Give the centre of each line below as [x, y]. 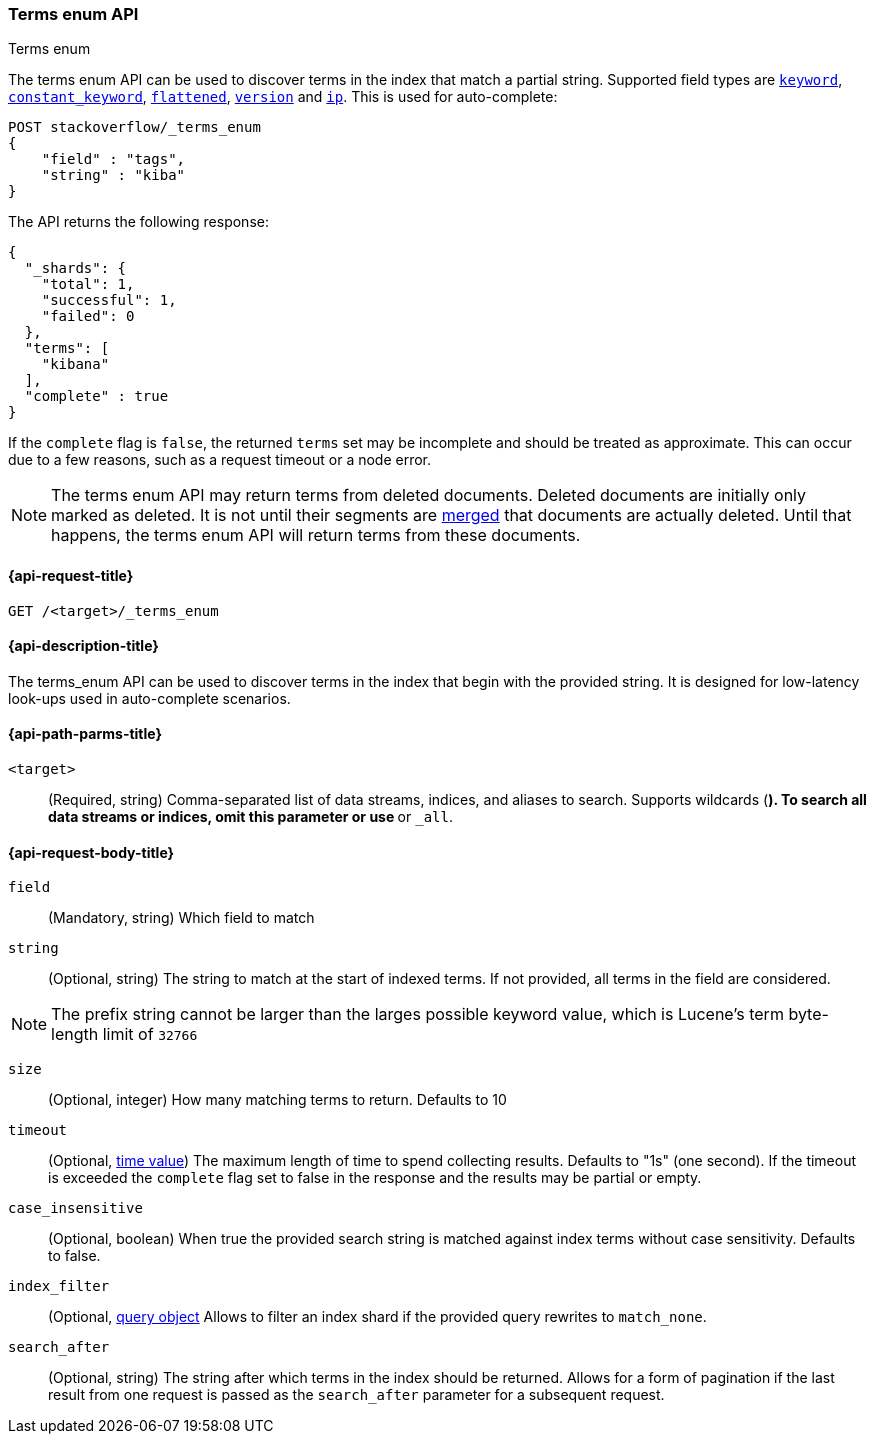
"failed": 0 [88, 316]
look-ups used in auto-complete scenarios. [149, 698]
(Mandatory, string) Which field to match [181, 918]
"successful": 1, [109, 300]
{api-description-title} [83, 646]
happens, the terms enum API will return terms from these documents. [316, 535]
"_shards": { [75, 268]
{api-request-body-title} [91, 852]
